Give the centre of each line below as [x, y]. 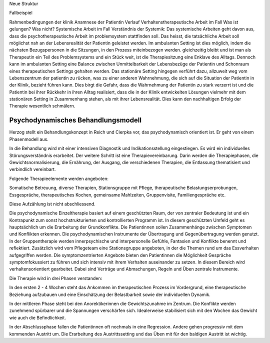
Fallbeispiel [21, 13]
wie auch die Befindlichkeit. [37, 317]
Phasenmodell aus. [29, 139]
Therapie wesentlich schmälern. [42, 106]
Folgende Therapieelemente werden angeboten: [59, 178]
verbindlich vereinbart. [32, 169]
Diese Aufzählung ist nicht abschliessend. [52, 204]
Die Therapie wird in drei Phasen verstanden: [56, 278]
